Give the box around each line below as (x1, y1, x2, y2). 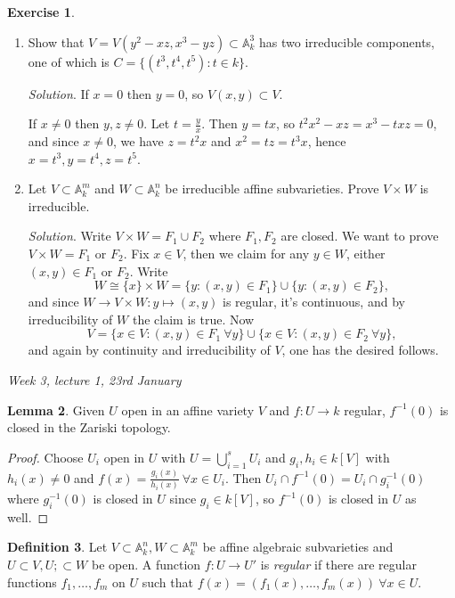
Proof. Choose (7, 447, 84, 466)
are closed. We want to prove (280, 226, 439, 245)
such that (142, 572, 193, 591)
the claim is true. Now (132, 309, 255, 328)
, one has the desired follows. (281, 340, 439, 359)
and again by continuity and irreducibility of (28, 340, 271, 359)
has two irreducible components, (259, 32, 435, 51)
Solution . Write (28, 226, 111, 245)
